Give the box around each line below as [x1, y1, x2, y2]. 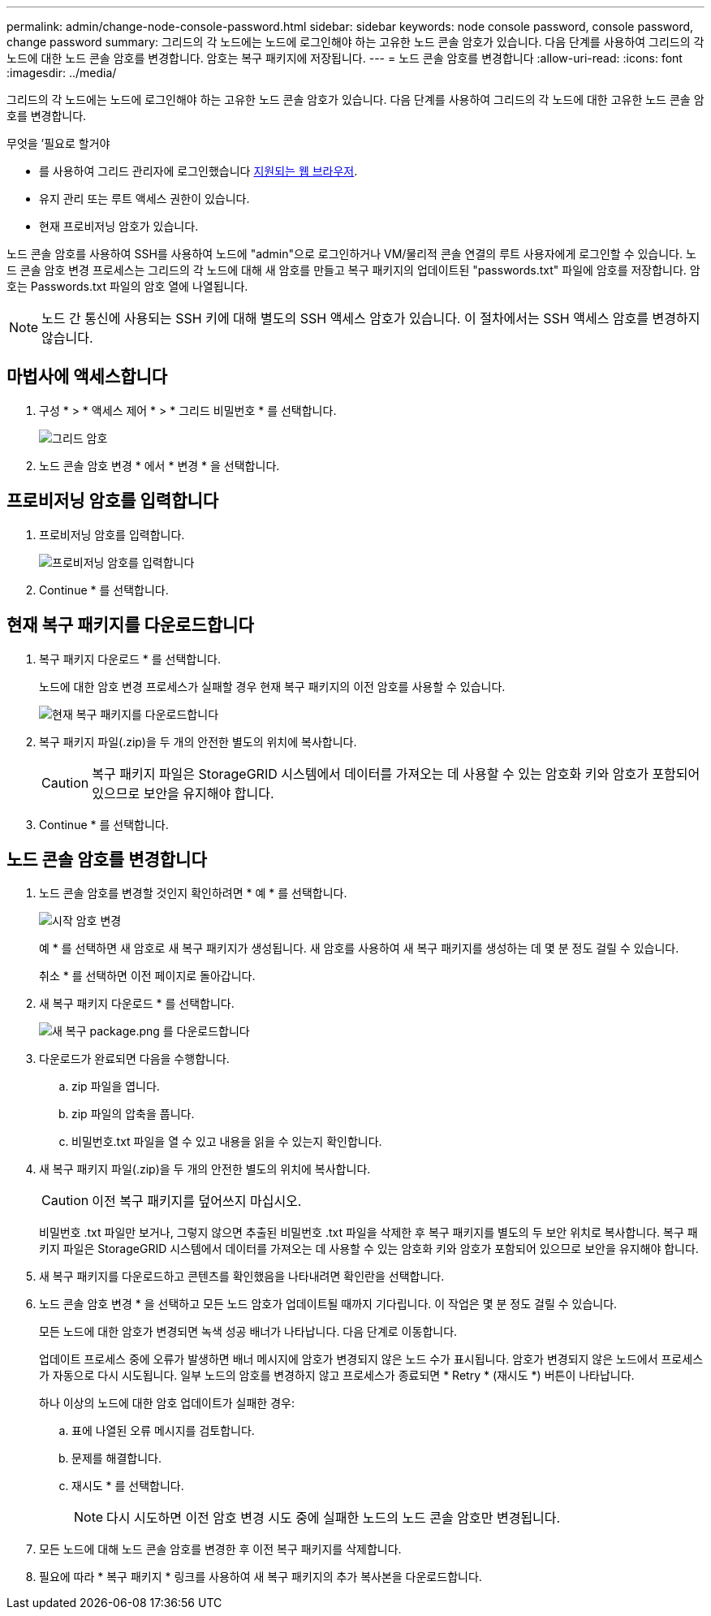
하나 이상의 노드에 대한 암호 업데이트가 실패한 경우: [39, 1396, 295, 1411]
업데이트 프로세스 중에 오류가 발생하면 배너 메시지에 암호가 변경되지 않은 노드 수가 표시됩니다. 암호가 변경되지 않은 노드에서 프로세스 [39, 1352, 704, 1367]
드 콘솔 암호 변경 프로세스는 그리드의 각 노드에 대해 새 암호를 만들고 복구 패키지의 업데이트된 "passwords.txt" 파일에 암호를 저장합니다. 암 [6, 263, 700, 277]
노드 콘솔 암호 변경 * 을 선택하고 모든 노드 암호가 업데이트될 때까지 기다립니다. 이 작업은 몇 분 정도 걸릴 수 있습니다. [39, 1297, 618, 1311]
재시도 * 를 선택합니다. [71, 1479, 184, 1493]
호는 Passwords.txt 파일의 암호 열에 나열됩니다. [6, 279, 248, 293]
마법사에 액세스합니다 [6, 366, 168, 387]
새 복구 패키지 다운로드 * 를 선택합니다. [39, 996, 235, 1011]
